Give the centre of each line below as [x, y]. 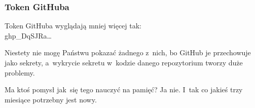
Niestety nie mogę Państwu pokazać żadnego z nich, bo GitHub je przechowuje [128, 52]
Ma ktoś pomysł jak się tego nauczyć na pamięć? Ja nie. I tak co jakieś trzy [124, 89]
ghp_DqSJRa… [28, 35]
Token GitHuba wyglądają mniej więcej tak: [73, 26]
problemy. [20, 72]
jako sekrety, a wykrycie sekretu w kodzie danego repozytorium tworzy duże [124, 62]
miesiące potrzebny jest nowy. [51, 99]
